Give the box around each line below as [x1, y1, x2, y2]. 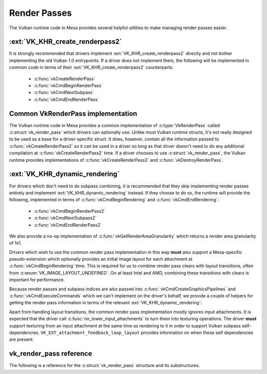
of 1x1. [9, 240, 22, 246]
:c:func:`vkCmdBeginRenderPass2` [34, 208, 106, 214]
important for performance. [9, 277, 65, 283]
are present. [9, 336, 34, 342]
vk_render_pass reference [9, 349, 92, 358]
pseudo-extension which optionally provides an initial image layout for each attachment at [9, 256, 193, 262]
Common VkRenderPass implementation [9, 109, 137, 118]
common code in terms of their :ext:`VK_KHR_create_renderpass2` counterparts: [9, 64, 174, 70]
